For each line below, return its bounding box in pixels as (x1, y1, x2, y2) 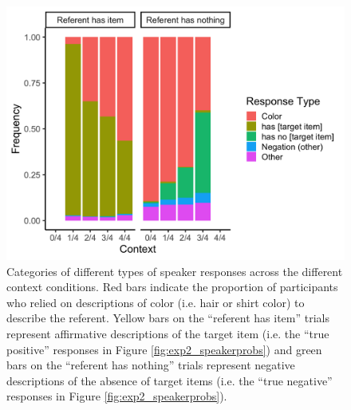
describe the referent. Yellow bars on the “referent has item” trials (6, 309, 329, 326)
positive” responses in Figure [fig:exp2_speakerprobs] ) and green (6, 341, 322, 357)
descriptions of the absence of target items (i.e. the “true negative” (6, 372, 333, 388)
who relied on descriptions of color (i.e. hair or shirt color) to (6, 294, 305, 310)
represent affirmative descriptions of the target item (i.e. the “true (6, 325, 329, 341)
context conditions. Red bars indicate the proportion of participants (6, 278, 338, 295)
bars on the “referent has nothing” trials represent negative (6, 357, 295, 373)
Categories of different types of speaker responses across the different (6, 262, 343, 279)
